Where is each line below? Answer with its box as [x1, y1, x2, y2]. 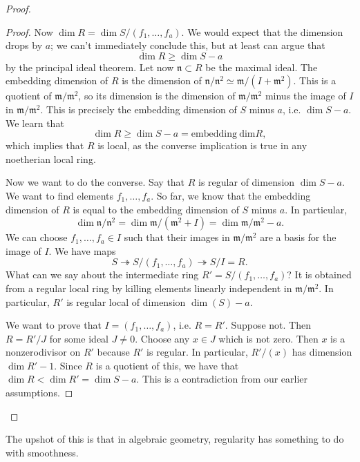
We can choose [6, 230, 68, 244]
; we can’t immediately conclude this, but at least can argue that [50, 38, 325, 52]
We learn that [6, 115, 64, 130]
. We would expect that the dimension [181, 24, 343, 39]
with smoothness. [6, 445, 79, 459]
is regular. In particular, [146, 345, 248, 359]
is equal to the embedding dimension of [73, 202, 239, 216]
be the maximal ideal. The [205, 59, 318, 74]
